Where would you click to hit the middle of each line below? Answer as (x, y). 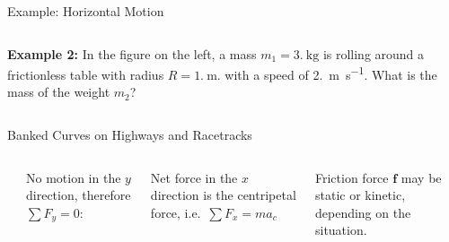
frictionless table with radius (86, 74)
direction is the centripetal (223, 195)
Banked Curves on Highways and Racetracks (130, 135)
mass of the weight (59, 92)
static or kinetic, (360, 195)
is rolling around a (374, 53)
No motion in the (74, 177)
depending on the (363, 212)
